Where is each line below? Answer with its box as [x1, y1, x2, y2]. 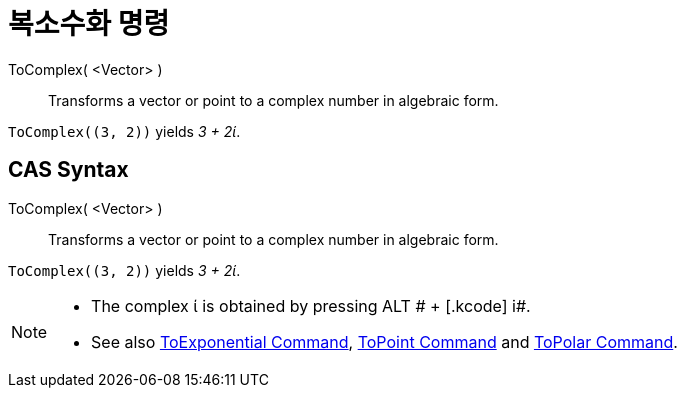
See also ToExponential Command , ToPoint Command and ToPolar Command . [91, 331, 678, 352]
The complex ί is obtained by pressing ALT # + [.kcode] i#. [91, 295, 531, 316]
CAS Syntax [8, 157, 129, 183]
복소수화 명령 [8, 7, 170, 41]
